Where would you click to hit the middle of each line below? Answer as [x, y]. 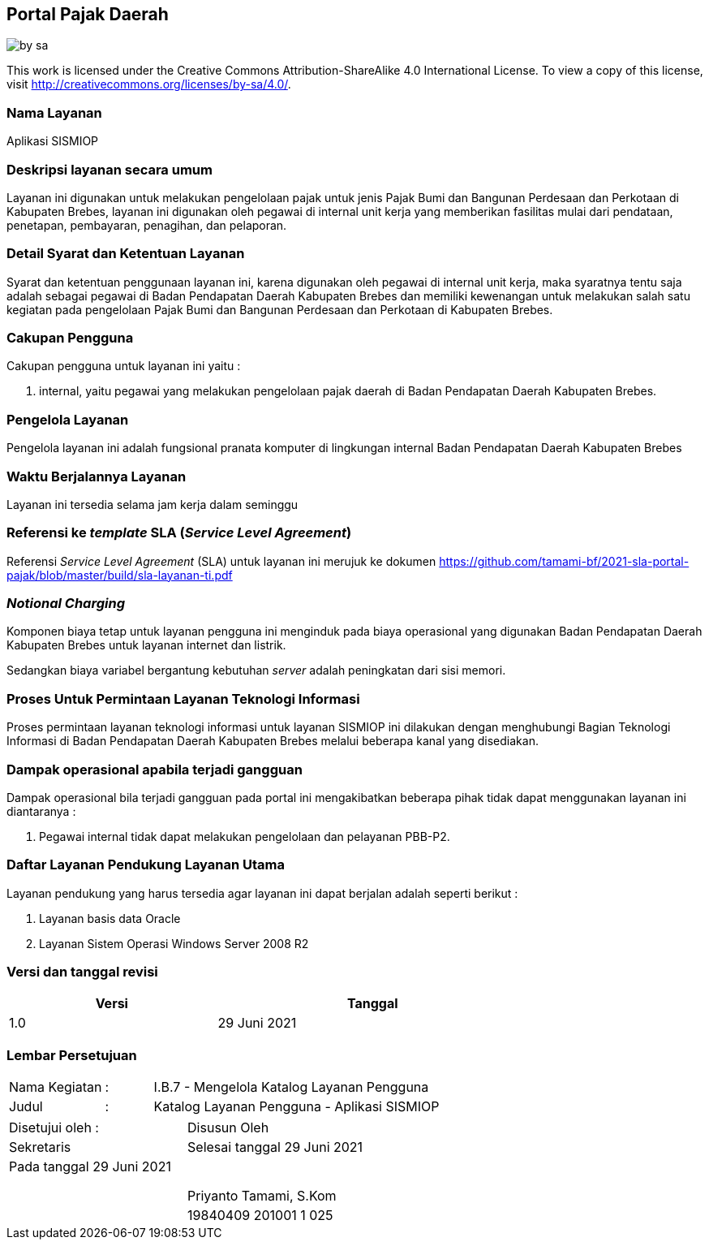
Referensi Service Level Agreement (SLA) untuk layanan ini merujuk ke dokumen [221, 561]
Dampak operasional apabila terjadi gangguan [155, 769]
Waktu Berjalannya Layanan [97, 476]
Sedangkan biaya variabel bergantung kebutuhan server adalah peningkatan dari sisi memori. [256, 670]
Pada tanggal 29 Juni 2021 [90, 1167]
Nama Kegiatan [56, 1087]
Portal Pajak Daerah [88, 14]
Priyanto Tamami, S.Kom [262, 1196]
